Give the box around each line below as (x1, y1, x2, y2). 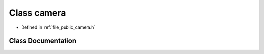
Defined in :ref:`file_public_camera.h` (21, 24, 96, 30)
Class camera (9, 7, 66, 18)
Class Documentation (9, 37, 77, 45)
